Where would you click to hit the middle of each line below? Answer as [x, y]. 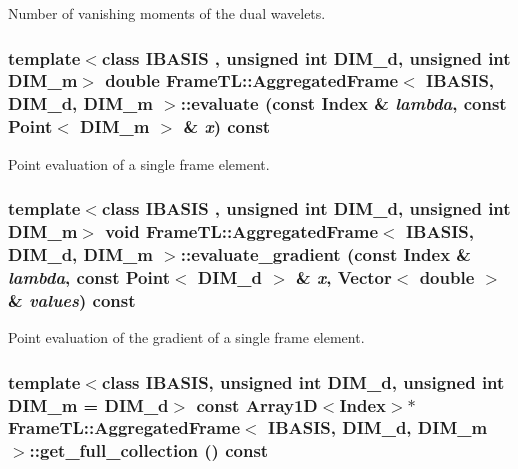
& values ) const [72, 299]
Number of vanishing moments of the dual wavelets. [167, 13]
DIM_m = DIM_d [88, 404]
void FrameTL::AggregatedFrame [242, 231]
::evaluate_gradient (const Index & [325, 253]
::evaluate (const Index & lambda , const [343, 103]
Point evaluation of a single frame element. [139, 163]
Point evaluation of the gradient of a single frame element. [186, 337]
